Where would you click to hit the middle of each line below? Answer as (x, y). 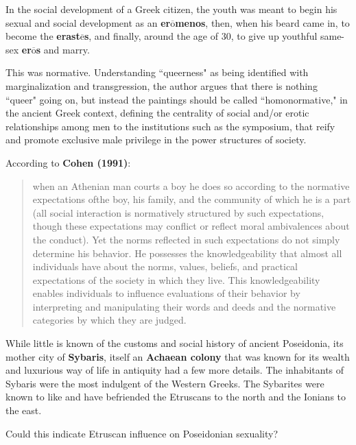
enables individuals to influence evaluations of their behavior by (166, 293)
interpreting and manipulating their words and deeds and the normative (184, 306)
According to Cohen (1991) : (68, 162)
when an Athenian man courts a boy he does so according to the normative (191, 185)
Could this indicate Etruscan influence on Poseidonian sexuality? (142, 433)
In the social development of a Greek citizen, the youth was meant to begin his (171, 9)
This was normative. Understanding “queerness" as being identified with (157, 72)
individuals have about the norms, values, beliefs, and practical (165, 266)
